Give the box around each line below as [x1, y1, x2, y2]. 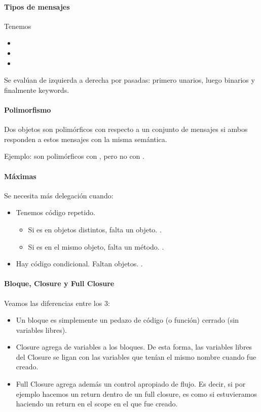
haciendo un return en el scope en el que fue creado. [16, 398, 178, 409]
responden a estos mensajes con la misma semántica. [4, 133, 167, 144]
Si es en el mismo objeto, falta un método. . [28, 241, 164, 252]
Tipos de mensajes [4, 1, 70, 12]
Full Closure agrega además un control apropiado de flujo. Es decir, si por [16, 379, 246, 389]
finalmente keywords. [4, 84, 69, 95]
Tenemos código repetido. [16, 207, 95, 218]
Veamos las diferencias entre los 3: [4, 297, 110, 308]
